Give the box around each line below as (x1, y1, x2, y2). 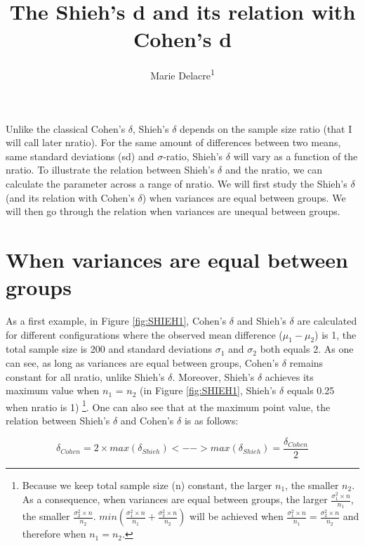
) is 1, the (314, 327, 357, 342)
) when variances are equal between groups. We (142, 190, 346, 204)
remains (289, 356, 324, 370)
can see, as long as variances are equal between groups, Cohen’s (6, 356, 279, 370)
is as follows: (184, 413, 239, 428)
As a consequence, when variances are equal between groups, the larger (22, 492, 328, 507)
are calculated (297, 313, 357, 328)
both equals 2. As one (260, 342, 354, 356)
